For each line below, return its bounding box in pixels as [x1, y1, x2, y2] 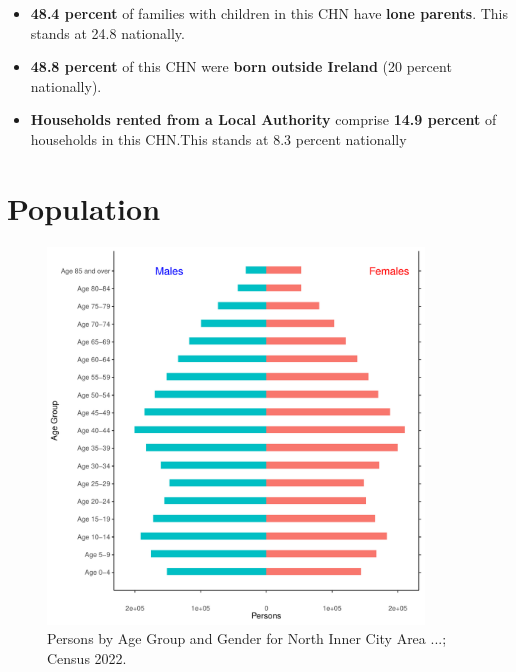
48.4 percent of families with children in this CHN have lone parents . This [30, 3, 508, 23]
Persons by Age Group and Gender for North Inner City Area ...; [47, 628, 447, 649]
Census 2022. [47, 647, 127, 668]
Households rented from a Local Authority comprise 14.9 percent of [30, 109, 497, 130]
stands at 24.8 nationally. [30, 22, 185, 43]
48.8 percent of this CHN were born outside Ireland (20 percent [30, 56, 452, 77]
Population [7, 187, 161, 228]
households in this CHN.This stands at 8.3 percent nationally [30, 128, 407, 149]
